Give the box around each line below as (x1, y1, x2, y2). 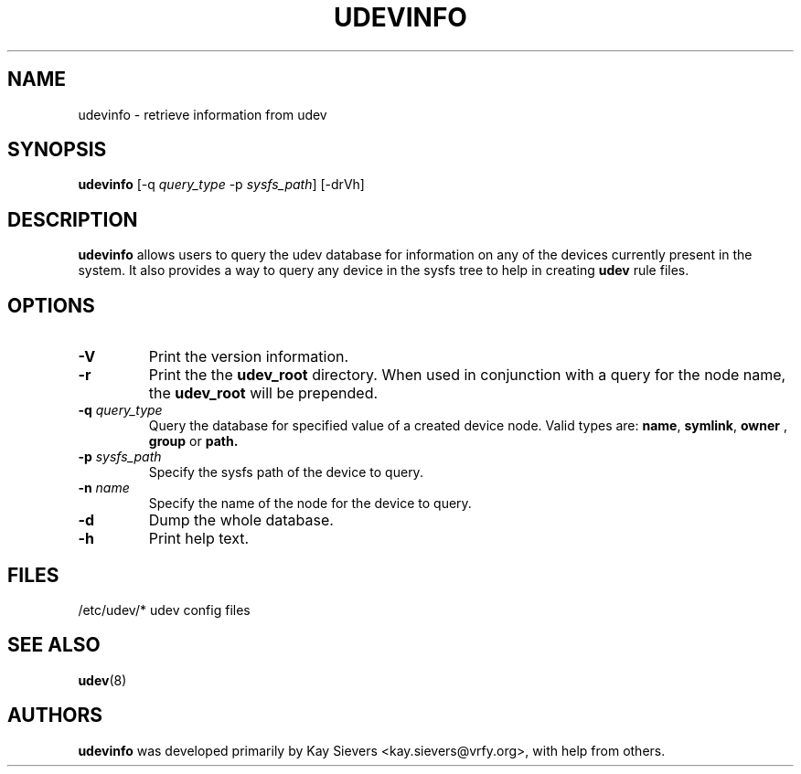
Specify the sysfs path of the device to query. (148, 464, 423, 481)
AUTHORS (7, 704, 103, 727)
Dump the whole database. (148, 511, 334, 530)
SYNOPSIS (7, 138, 107, 162)
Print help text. (148, 529, 250, 548)
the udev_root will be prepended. (148, 384, 379, 403)
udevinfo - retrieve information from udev (78, 106, 327, 122)
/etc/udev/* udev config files (78, 601, 251, 618)
